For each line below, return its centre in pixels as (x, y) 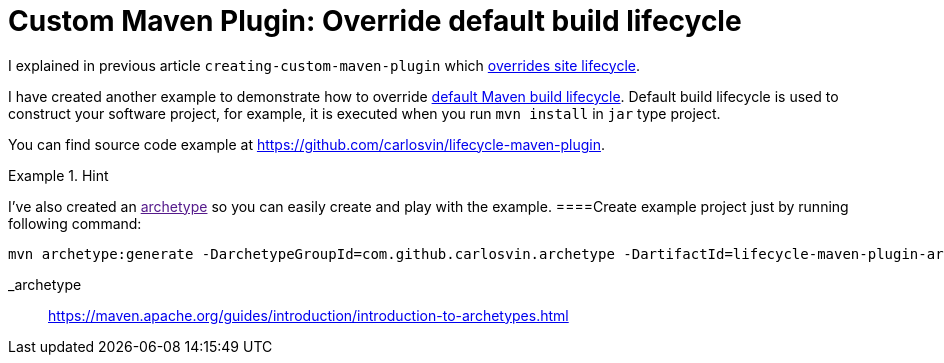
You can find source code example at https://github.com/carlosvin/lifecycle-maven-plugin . (307, 144)
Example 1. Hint (58, 175)
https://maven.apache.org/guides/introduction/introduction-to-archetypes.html (308, 315)
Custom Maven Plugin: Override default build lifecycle (375, 21)
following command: (75, 223)
